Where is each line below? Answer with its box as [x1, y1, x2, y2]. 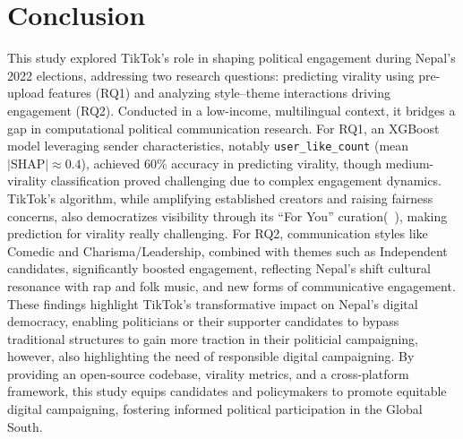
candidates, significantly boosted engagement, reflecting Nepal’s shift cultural [7, 259, 431, 278]
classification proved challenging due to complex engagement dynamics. [50, 171, 442, 190]
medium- [385, 153, 434, 172]
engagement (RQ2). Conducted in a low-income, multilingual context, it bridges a [7, 100, 456, 119]
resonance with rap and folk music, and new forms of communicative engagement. [7, 276, 456, 295]
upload [7, 83, 45, 102]
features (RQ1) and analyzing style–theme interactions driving [47, 83, 390, 102]
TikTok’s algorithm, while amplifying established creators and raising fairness [7, 188, 433, 207]
